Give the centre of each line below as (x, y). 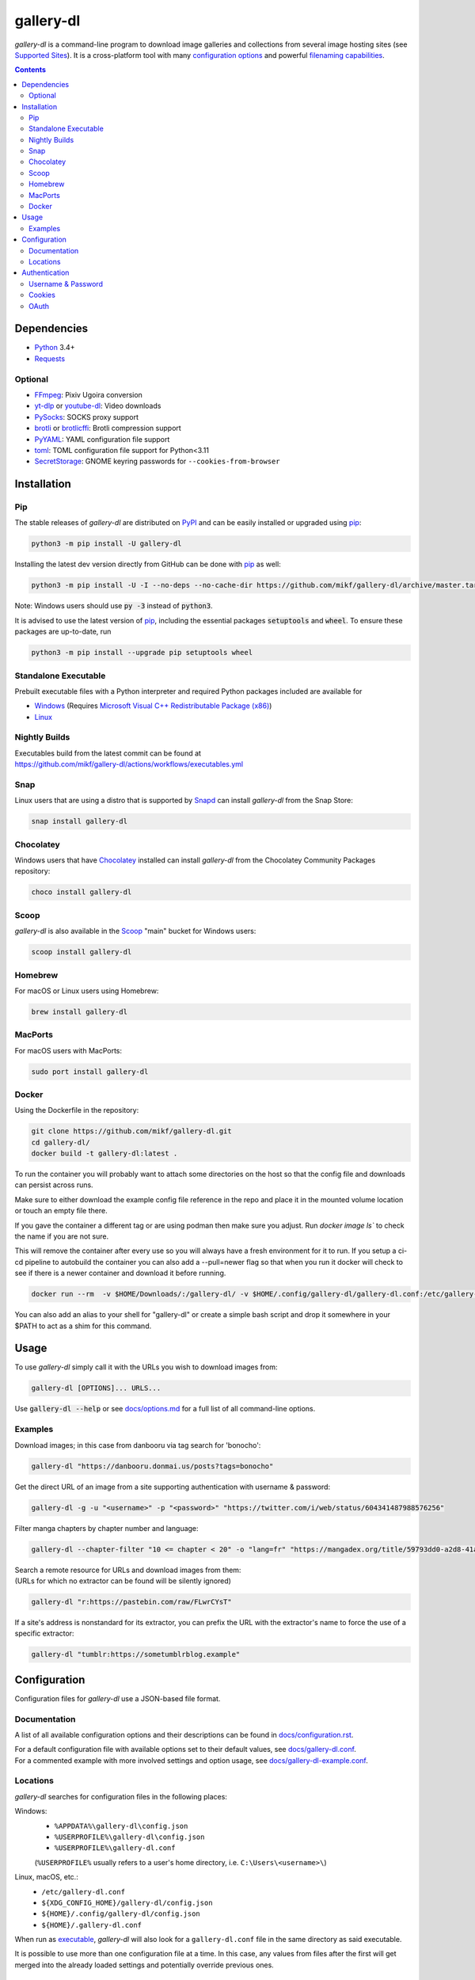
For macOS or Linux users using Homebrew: (87, 991)
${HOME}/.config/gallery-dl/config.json (121, 1914)
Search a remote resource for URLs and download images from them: (128, 1570)
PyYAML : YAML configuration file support (102, 439)
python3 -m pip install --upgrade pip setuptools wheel (142, 653)
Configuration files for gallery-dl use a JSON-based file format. (118, 1698)
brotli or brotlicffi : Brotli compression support (108, 428)
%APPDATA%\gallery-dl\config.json (121, 1826)
